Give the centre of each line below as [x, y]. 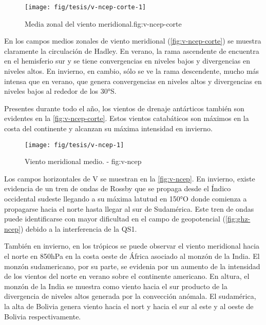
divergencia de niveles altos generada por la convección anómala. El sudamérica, [130, 296]
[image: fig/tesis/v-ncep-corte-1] [85, 7]
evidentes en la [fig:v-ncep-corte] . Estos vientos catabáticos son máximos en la [127, 118]
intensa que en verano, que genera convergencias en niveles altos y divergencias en [133, 81]
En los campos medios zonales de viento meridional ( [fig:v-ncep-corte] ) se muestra [133, 41]
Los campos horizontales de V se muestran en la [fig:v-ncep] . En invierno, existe [130, 178]
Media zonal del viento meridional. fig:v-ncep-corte [103, 23]
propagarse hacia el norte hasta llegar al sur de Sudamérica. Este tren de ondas [129, 208]
